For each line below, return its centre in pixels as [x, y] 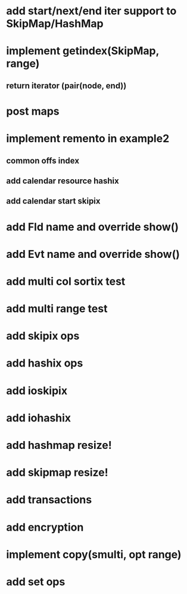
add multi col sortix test [66, 281]
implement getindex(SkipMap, [83, 51]
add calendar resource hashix [63, 181]
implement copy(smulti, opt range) [94, 554]
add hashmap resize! [59, 445]
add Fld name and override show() [93, 227]
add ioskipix [37, 391]
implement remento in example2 [88, 139]
